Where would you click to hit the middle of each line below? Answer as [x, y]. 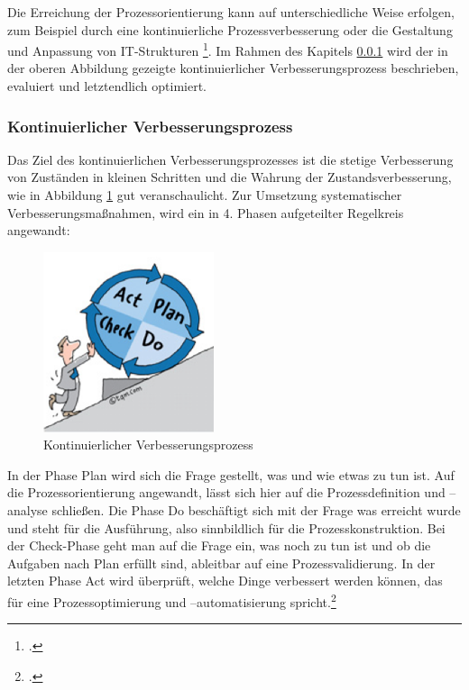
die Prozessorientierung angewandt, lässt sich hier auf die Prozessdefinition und [226, 492]
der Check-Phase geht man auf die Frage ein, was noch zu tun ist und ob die [219, 545]
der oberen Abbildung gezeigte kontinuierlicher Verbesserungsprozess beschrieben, [233, 68]
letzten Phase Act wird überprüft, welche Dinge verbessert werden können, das [225, 581]
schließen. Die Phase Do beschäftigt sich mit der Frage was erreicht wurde [256, 509]
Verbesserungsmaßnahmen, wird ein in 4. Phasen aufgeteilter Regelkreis [206, 212]
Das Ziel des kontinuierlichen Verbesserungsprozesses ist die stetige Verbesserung [230, 159]
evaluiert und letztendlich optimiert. [107, 86]
